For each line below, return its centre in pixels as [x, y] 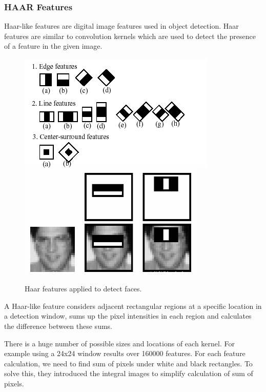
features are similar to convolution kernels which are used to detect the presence [130, 36]
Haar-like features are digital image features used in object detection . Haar [121, 26]
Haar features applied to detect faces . [83, 289]
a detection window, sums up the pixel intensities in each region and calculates [128, 316]
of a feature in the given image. [53, 46]
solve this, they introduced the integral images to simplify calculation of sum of [129, 373]
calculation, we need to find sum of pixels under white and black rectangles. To [128, 363]
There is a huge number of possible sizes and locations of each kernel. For [119, 343]
